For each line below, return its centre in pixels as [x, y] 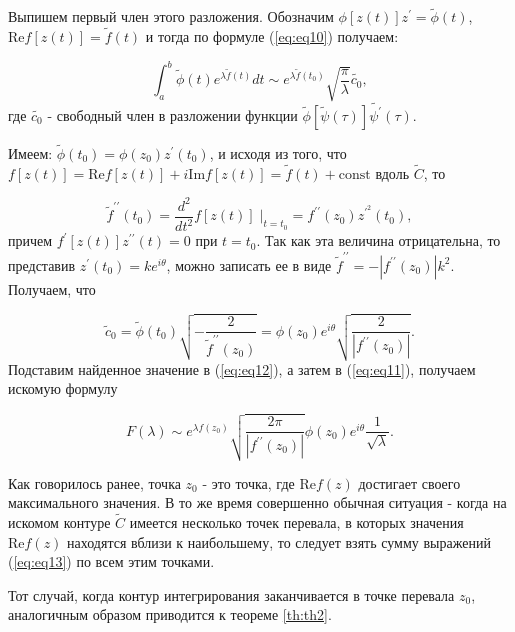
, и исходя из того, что [278, 152]
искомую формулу [63, 388]
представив [42, 264]
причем [30, 240]
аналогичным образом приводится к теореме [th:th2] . [170, 614]
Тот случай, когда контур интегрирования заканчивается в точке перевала [231, 594]
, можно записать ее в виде [249, 264]
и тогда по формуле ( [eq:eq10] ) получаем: [272, 36]
